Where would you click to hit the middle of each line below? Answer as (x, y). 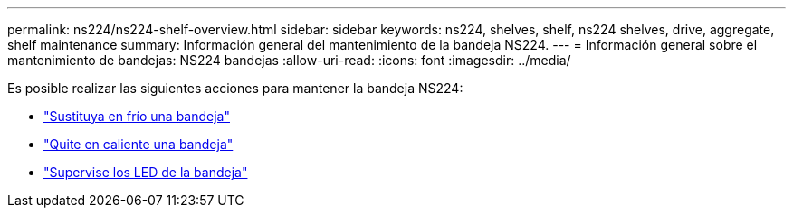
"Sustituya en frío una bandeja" (137, 116)
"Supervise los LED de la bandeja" (146, 172)
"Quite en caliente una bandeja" (139, 144)
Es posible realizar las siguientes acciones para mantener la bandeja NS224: (235, 88)
